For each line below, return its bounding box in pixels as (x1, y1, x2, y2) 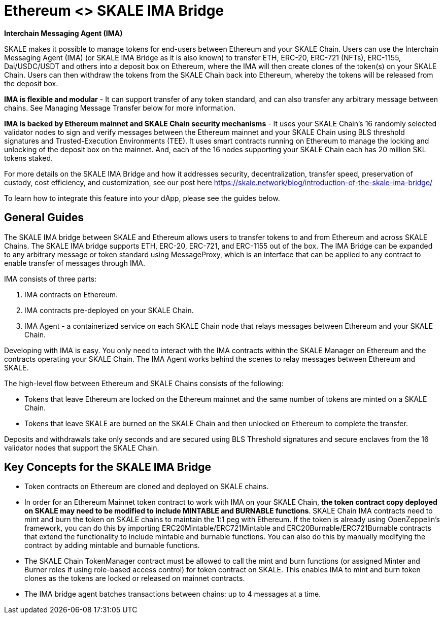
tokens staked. (4, 153, 53, 162)
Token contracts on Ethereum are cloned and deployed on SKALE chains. (24, 482, 269, 491)
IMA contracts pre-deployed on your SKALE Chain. (24, 305, 194, 315)
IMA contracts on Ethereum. (24, 290, 118, 299)
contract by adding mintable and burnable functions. (24, 541, 200, 550)
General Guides (4, 211, 84, 224)
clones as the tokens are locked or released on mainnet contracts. (24, 574, 245, 583)
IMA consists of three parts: (4, 274, 97, 283)
